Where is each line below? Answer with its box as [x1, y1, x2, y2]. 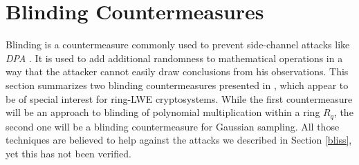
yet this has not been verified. [6, 146, 131, 160]
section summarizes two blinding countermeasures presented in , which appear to [6, 77, 349, 92]
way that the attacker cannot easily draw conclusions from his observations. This [6, 64, 349, 79]
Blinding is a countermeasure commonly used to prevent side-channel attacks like [6, 37, 350, 52]
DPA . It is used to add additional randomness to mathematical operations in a [6, 50, 343, 65]
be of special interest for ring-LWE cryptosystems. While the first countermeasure [6, 91, 353, 106]
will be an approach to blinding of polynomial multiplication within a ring [6, 105, 320, 119]
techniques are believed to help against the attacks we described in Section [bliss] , [6, 133, 352, 147]
